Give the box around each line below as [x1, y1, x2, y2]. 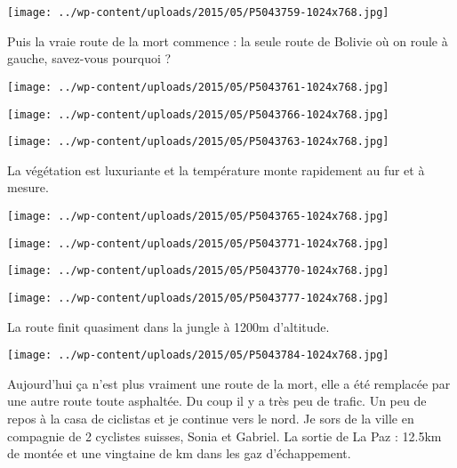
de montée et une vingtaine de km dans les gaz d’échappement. [7, 444, 351, 463]
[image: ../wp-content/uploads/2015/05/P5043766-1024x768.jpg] [7, 108, 389, 121]
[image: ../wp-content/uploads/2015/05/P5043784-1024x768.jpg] [7, 349, 389, 362]
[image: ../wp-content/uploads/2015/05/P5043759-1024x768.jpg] [7, 6, 389, 19]
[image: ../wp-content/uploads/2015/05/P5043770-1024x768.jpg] [7, 264, 389, 278]
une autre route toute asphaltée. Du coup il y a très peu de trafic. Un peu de [7, 391, 427, 410]
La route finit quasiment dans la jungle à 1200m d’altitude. [7, 317, 330, 335]
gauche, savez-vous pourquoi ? [7, 49, 172, 68]
